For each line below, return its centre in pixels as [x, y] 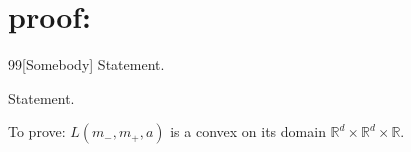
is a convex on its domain [248, 131]
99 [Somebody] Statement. [86, 64]
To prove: [37, 131]
